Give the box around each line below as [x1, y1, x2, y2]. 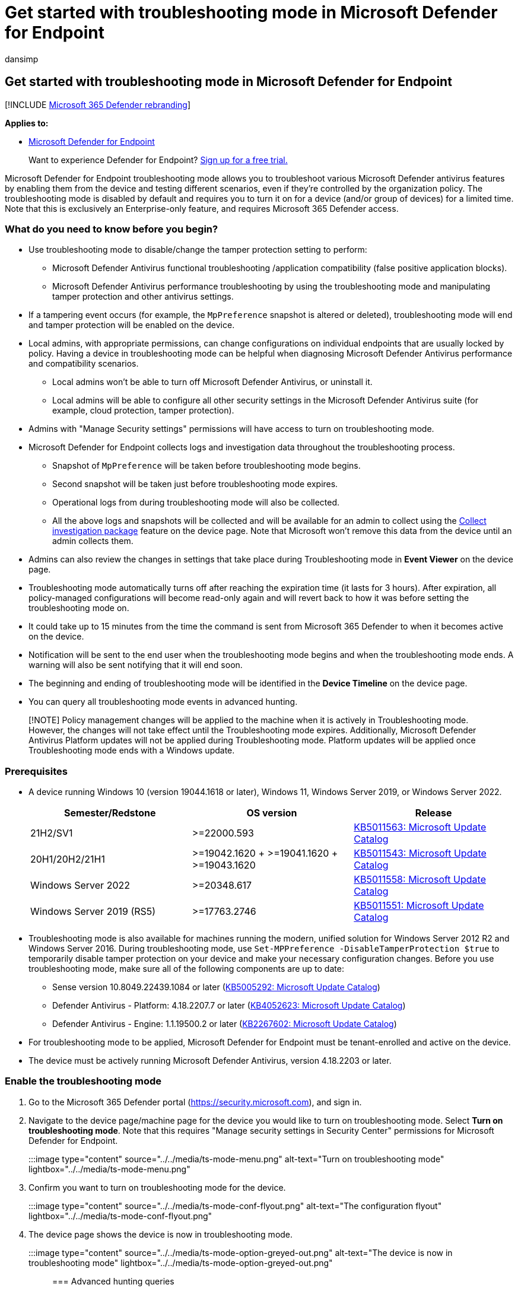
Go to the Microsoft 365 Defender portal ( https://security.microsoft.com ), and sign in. [28, 1096, 362, 1107]
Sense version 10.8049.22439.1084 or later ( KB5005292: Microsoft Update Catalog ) [52, 982, 380, 993]
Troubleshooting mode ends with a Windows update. [28, 745, 235, 756]
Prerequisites [5, 765, 68, 777]
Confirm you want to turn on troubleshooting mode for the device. [28, 1182, 286, 1193]
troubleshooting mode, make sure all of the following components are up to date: [28, 964, 344, 974]
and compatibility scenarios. [28, 358, 139, 369]
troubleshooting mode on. [28, 603, 129, 613]
